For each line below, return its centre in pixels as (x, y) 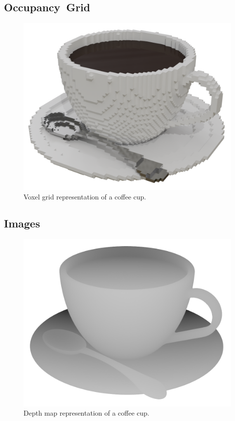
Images (22, 223)
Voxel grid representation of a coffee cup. (85, 197)
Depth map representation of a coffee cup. (86, 413)
